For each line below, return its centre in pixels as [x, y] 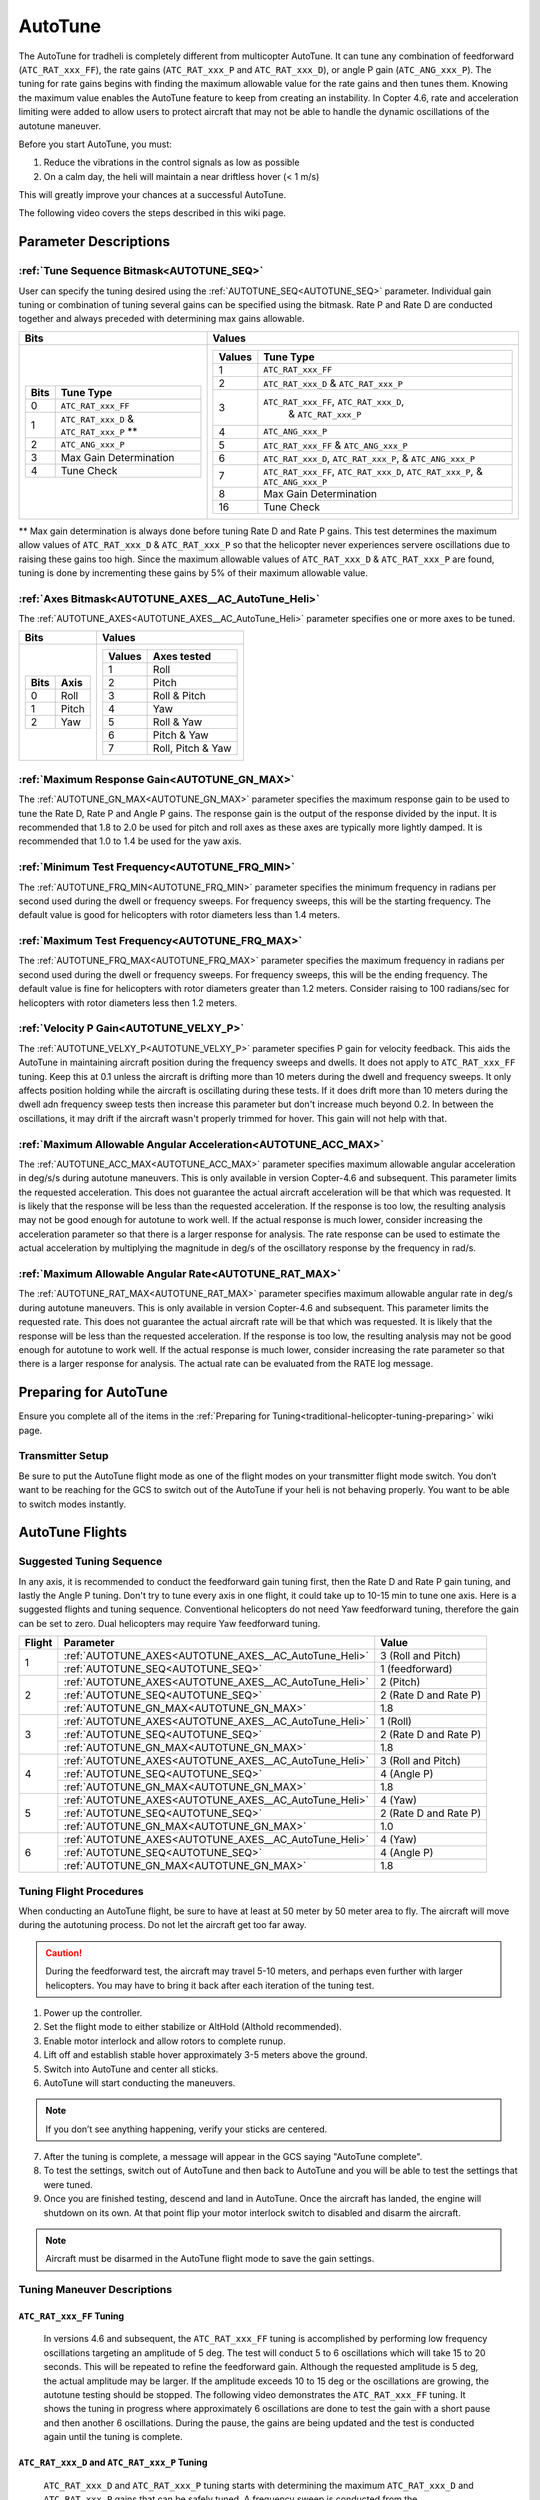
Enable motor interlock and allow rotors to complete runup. [164, 2041]
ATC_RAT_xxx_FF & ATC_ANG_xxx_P [336, 445]
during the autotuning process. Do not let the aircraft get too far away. [162, 1925]
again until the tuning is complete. [113, 2437]
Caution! [64, 1952]
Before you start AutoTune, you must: [95, 144]
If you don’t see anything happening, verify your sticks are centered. [186, 2129]
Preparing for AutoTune [93, 1392]
